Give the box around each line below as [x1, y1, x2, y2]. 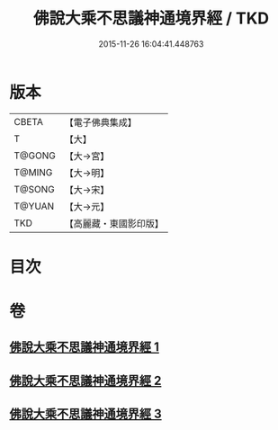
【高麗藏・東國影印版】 [64, 217, 164, 229]
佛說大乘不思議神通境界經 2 [9, 372, 162, 388]
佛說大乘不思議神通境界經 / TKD [32, 8, 270, 29]
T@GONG [13, 149, 56, 162]
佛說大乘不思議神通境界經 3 [9, 407, 162, 422]
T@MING [13, 166, 53, 178]
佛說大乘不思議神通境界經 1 [9, 339, 160, 355]
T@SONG [13, 183, 56, 195]
